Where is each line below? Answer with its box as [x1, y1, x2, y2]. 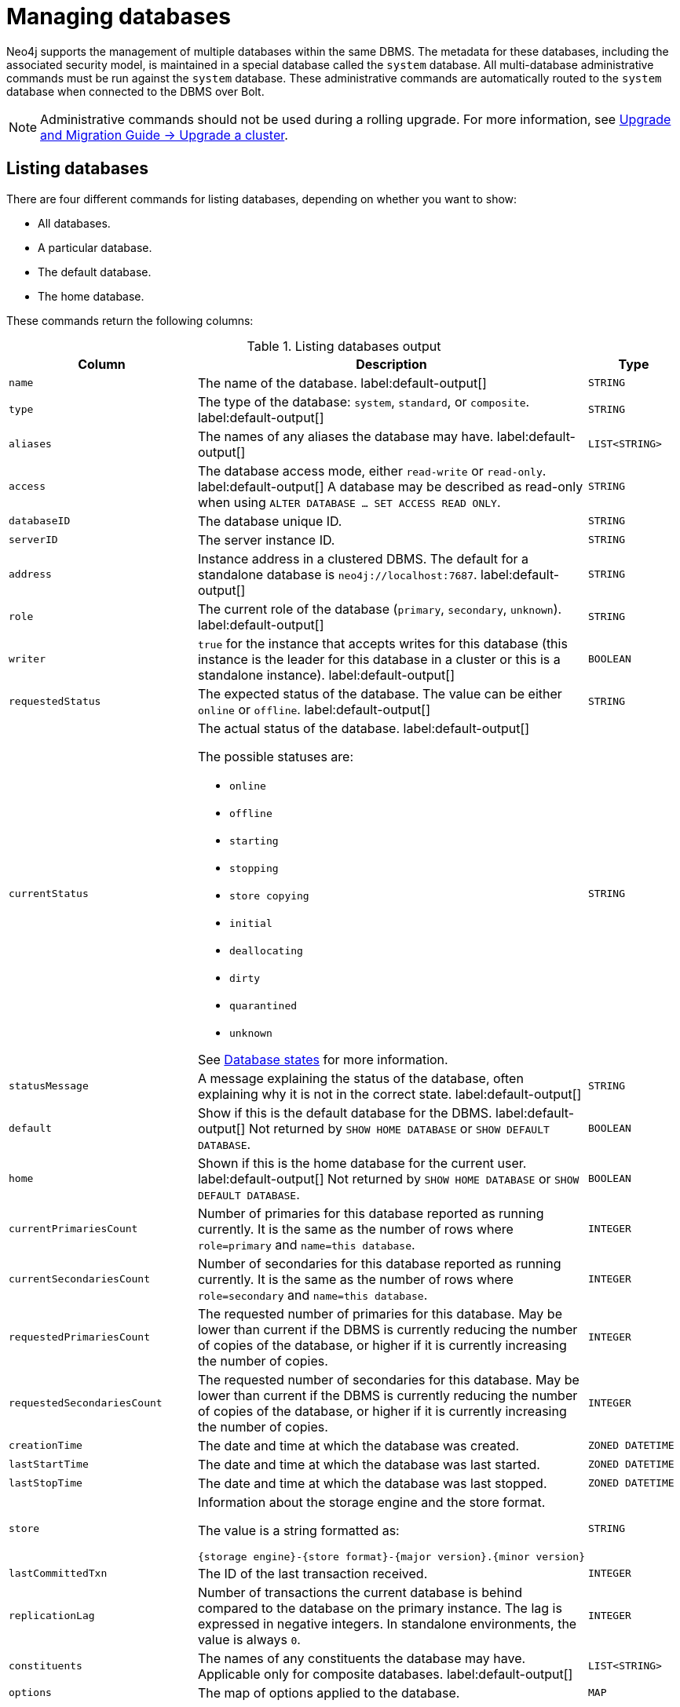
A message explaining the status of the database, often [197, 1070, 524, 1086]
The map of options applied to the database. [197, 1684, 460, 1701]
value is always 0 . [197, 1631, 301, 1647]
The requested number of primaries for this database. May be [197, 1305, 562, 1322]
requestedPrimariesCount [9, 1331, 151, 1344]
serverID [9, 534, 58, 546]
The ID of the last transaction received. [197, 1565, 428, 1581]
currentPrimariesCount [9, 1223, 138, 1235]
